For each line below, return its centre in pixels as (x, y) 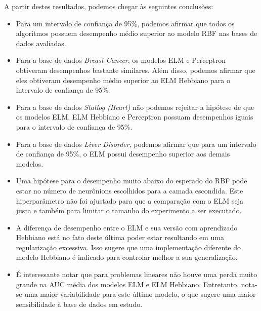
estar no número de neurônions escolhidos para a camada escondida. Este (129, 190)
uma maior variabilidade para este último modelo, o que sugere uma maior (140, 294)
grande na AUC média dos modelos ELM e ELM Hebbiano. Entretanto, (127, 284)
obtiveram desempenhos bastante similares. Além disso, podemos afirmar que (136, 70)
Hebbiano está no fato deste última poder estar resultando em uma (120, 237)
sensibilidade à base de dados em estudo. (79, 304)
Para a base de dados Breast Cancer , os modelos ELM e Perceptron (121, 60)
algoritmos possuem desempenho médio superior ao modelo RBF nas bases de (137, 33)
